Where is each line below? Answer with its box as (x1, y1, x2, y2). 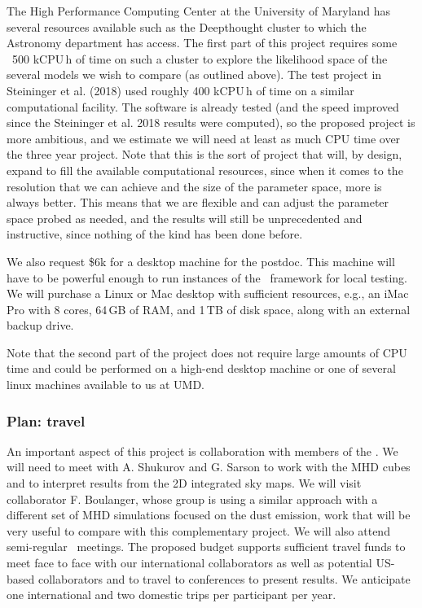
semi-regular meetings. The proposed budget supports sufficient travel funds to (7, 538, 406, 555)
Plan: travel (7, 410, 86, 431)
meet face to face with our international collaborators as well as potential (7, 554, 372, 571)
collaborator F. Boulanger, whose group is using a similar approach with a (7, 490, 378, 507)
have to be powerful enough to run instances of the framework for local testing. (7, 269, 407, 286)
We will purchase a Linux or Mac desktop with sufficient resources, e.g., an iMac (7, 285, 409, 302)
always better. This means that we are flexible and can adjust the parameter (7, 194, 389, 211)
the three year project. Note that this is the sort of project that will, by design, (7, 146, 402, 163)
